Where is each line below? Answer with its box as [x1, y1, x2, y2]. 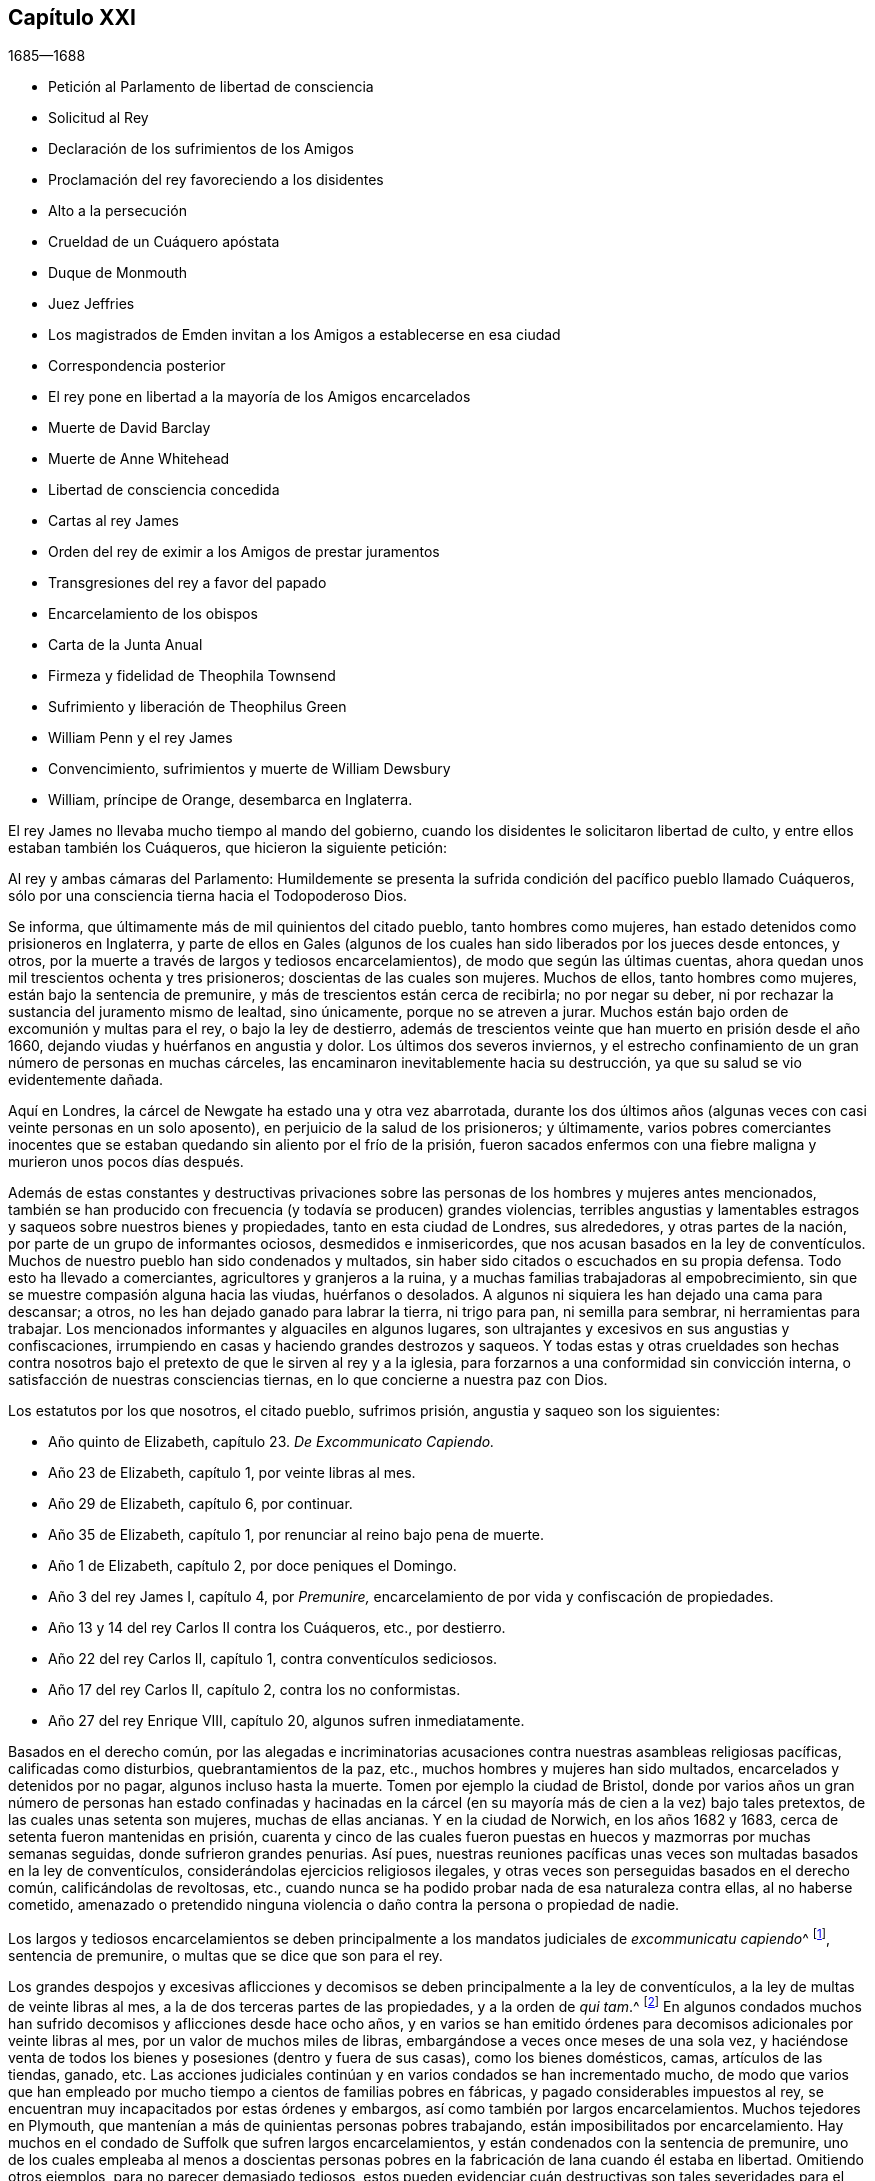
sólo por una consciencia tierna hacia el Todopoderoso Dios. [8, 887, 408, 905]
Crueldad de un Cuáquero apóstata [48, 233, 280, 251]
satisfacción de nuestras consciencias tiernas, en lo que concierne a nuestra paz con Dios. [8, 1371, 608, 1389]
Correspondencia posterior [48, 357, 226, 375]
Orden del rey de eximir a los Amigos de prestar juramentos [48, 543, 440, 561]
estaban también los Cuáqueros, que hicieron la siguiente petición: [8, 839, 448, 857]
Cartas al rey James [48, 512, 180, 530]
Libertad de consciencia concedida [48, 481, 280, 499]
